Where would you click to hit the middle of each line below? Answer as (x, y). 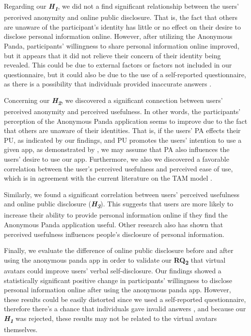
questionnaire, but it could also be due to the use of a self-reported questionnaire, (125, 74)
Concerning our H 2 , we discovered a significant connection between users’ (113, 101)
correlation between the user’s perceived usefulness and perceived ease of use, (118, 168)
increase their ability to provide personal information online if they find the (116, 215)
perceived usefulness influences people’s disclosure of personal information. (114, 234)
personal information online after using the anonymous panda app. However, (118, 290)
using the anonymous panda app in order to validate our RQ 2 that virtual (115, 260)
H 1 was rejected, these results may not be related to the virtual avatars (110, 319)
